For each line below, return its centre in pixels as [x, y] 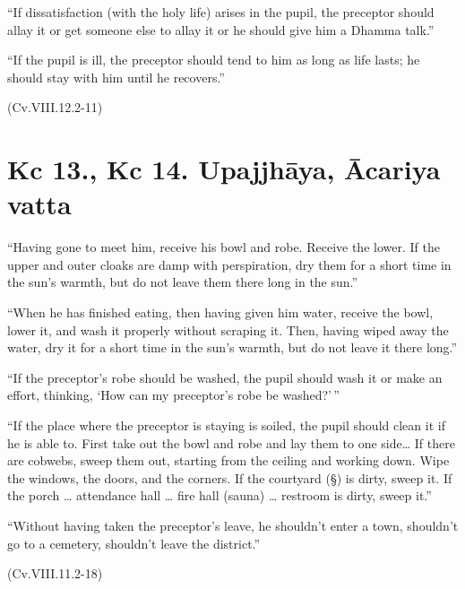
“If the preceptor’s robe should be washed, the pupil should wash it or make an [225, 377]
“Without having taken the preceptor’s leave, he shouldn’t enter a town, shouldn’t [233, 525]
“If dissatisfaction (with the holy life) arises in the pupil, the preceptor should [221, 12]
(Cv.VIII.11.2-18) [55, 573]
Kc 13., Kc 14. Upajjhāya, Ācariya [224, 169]
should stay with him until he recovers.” [116, 77]
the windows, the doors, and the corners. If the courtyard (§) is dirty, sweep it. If [230, 477]
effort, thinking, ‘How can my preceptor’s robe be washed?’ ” [173, 395]
